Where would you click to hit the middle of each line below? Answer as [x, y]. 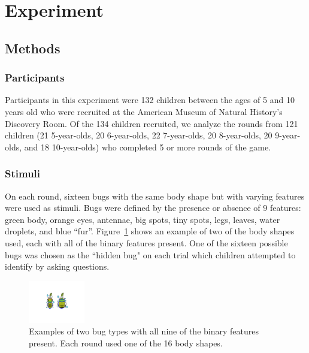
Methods [33, 48]
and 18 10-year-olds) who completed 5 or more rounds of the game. [148, 147]
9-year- [288, 135]
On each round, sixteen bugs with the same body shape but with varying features [155, 196]
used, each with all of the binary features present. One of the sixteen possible [146, 242]
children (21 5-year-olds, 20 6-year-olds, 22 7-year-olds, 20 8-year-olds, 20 [139, 135]
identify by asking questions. [57, 266]
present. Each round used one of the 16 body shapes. [126, 343]
